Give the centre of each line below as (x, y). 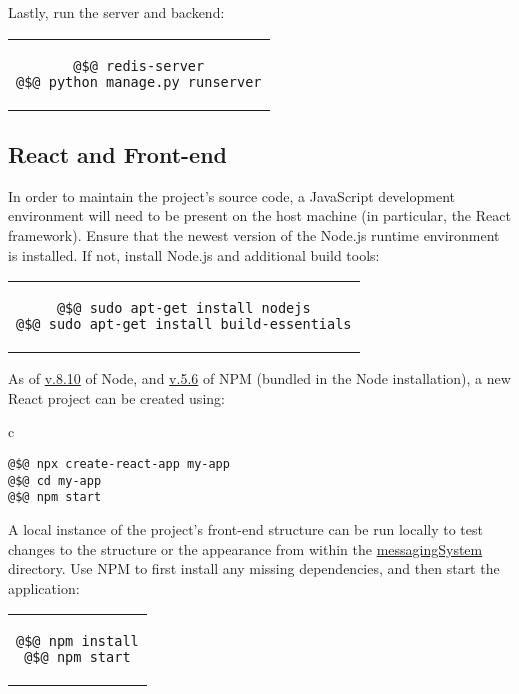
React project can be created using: (116, 397)
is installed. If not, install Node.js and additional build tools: (194, 254)
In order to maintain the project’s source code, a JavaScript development (231, 195)
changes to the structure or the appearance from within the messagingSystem (245, 548)
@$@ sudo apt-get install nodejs (183, 308)
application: (44, 587)
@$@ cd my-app (55, 480)
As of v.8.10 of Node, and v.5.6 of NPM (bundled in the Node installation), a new (259, 378)
